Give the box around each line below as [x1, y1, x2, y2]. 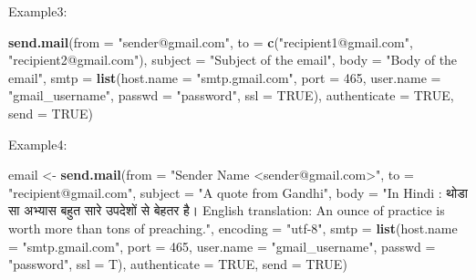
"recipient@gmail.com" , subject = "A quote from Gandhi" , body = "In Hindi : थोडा [8, 182, 468, 202]
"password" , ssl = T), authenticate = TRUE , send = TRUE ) [8, 254, 347, 274]
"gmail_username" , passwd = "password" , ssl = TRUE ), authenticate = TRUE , [8, 86, 454, 105]
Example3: [8, 2, 67, 20]
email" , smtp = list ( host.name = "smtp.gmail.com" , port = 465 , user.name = [8, 67, 441, 87]
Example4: [8, 134, 67, 153]
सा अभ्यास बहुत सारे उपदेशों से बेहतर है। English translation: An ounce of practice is [8, 201, 445, 220]
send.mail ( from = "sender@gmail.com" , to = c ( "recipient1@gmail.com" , [8, 32, 413, 51]
